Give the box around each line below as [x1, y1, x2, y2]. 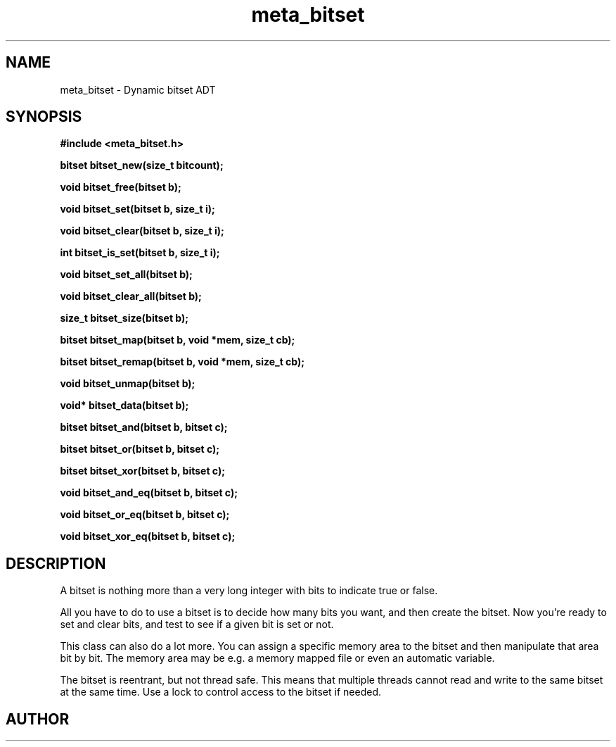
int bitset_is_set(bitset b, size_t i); [60, 246, 220, 259]
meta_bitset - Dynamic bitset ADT [60, 83, 216, 96]
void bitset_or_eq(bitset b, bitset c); [60, 508, 230, 521]
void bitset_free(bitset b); [60, 181, 181, 194]
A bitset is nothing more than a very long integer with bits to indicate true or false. [60, 584, 438, 597]
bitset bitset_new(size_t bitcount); [60, 159, 224, 172]
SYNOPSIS [6, 108, 82, 126]
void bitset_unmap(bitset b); [60, 377, 195, 390]
